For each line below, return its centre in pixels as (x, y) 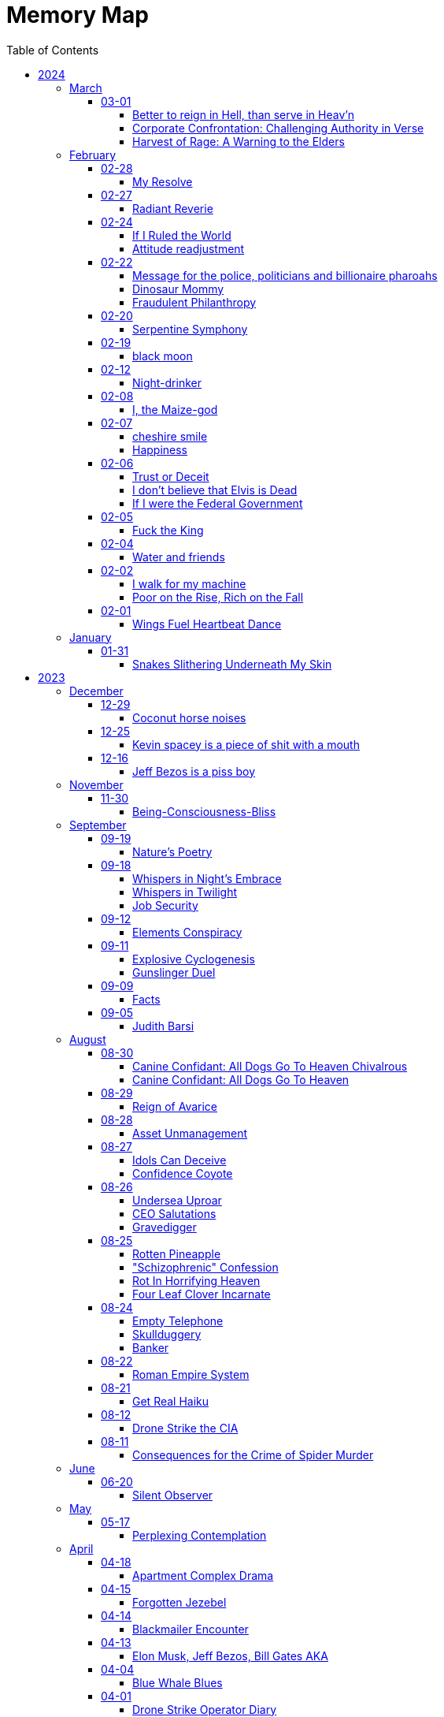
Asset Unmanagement (190, 1133)
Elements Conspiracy (187, 932)
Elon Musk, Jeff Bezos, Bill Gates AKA (230, 1656)
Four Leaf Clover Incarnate (202, 1294)
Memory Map (78, 15)
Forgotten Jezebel (179, 1602)
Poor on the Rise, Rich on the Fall (218, 597)
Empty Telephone (178, 1320)
